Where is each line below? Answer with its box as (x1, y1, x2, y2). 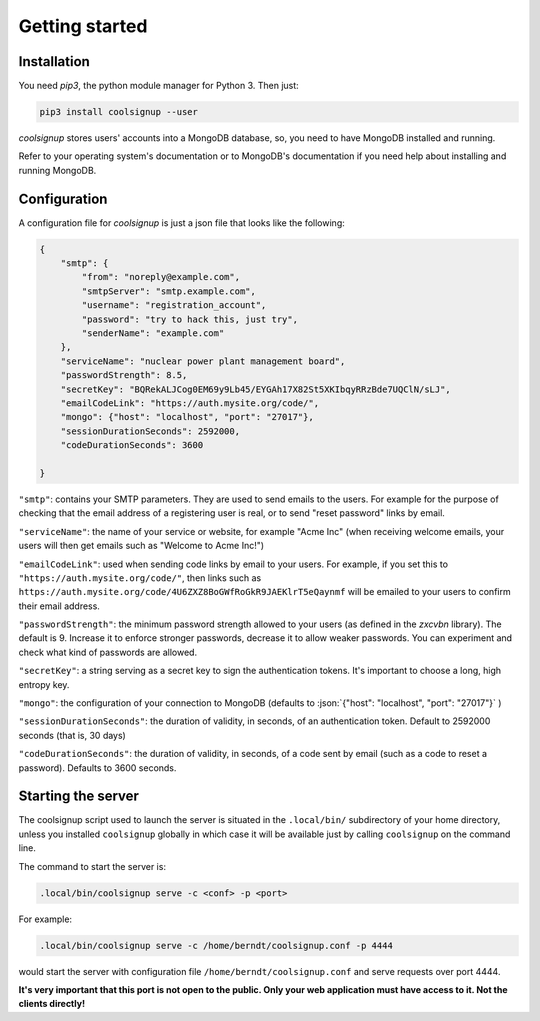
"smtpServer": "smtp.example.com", (81, 285, 257, 297)
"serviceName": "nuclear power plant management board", (60, 355, 346, 367)
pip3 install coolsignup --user (39, 106, 199, 118)
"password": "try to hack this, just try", (81, 313, 299, 325)
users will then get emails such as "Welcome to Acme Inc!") (18, 540, 265, 552)
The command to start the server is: (18, 860, 167, 872)
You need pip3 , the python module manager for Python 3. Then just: (18, 80, 299, 92)
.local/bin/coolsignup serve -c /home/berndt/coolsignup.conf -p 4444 (39, 940, 394, 951)
